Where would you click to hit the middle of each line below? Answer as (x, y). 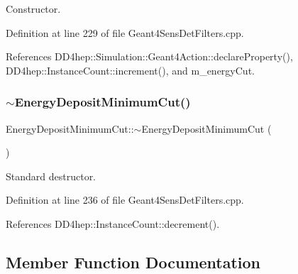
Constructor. (33, 9)
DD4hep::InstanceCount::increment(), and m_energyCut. (130, 70)
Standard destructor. (51, 176)
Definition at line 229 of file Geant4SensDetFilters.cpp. (125, 32)
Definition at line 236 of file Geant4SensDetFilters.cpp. (125, 200)
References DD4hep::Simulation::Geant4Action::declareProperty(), (149, 56)
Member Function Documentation (133, 262)
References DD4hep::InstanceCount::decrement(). (113, 223)
